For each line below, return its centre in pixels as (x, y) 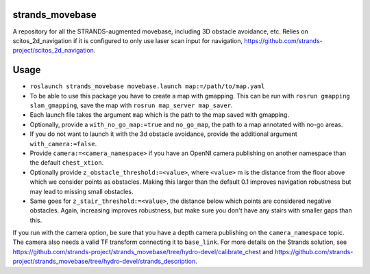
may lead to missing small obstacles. (82, 191)
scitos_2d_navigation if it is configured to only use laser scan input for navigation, (128, 40)
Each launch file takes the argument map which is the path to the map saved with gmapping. (159, 115)
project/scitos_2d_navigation (53, 51)
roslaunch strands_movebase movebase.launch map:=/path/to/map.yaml (147, 86)
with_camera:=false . (63, 143)
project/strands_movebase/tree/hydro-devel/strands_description (104, 261)
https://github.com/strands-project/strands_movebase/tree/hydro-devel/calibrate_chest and (143, 251)
